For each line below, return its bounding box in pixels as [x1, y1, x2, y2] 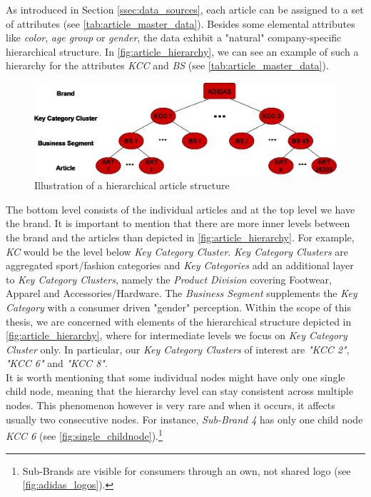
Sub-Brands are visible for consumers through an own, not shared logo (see [22, 463, 351, 478]
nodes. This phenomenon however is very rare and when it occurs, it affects [6, 398, 335, 413]
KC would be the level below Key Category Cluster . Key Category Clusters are [6, 244, 349, 258]
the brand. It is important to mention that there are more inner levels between [6, 216, 350, 231]
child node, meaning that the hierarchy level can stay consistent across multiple [6, 383, 353, 398]
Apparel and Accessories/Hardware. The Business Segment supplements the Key [6, 286, 357, 301]
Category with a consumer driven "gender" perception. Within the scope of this [6, 299, 351, 314]
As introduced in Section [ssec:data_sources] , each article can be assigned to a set [6, 2, 364, 16]
